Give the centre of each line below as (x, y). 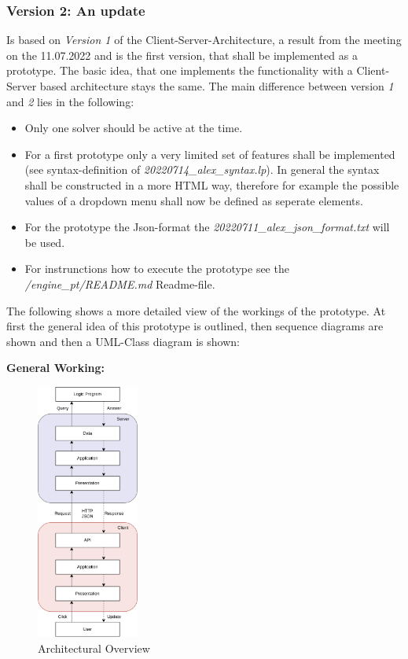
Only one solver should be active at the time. (134, 128)
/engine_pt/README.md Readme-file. (120, 283)
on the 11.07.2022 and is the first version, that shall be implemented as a (182, 55)
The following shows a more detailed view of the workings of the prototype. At (196, 310)
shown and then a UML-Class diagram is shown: (123, 341)
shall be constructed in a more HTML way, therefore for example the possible (212, 184)
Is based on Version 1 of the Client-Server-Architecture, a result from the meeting (204, 40)
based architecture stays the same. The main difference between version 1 (217, 86)
